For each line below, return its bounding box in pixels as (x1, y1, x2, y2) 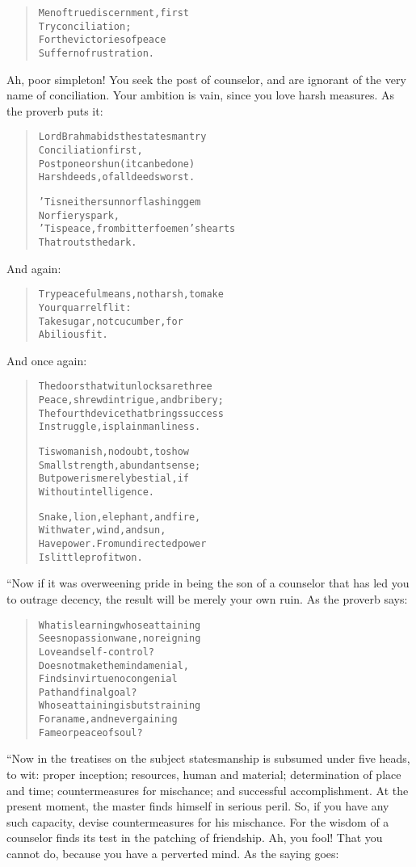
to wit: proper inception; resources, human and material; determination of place (6, 766, 401, 783)
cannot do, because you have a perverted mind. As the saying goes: (6, 845, 339, 861)
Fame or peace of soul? (38, 726, 143, 739)
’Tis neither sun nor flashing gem (38, 196, 201, 208)
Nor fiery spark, (38, 209, 120, 221)
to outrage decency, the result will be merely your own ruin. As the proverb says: (6, 590, 408, 607)
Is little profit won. (38, 551, 143, 563)
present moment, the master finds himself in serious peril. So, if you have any (6, 798, 389, 814)
